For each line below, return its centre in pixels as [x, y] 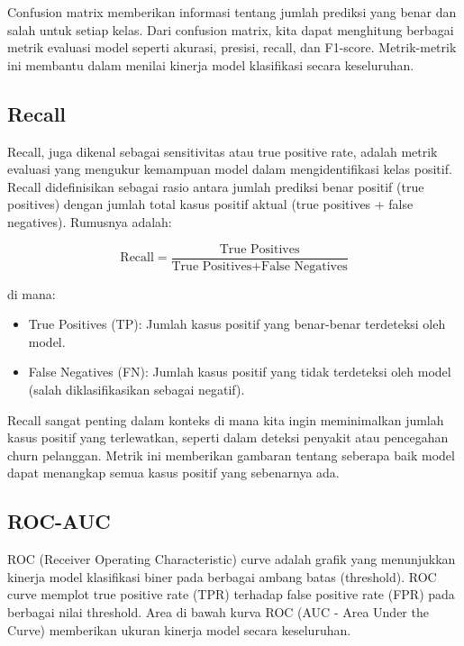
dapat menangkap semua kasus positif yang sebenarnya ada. [173, 473]
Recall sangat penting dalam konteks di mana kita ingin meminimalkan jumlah [226, 419]
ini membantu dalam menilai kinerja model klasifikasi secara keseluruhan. [211, 64]
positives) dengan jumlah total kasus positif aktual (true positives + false [210, 204]
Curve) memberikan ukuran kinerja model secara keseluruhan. [179, 629]
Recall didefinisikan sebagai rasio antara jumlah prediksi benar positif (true [216, 186]
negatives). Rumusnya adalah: [90, 221]
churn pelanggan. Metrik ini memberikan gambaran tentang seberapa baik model [231, 455]
